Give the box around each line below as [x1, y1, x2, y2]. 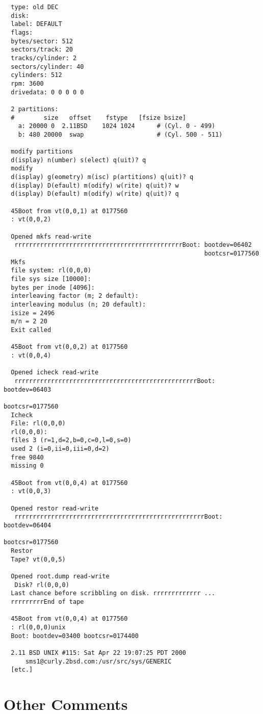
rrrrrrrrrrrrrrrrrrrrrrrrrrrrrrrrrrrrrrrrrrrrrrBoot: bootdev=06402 [14, 241, 252, 249]
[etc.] [11, 666, 33, 674]
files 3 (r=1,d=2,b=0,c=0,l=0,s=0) [11, 437, 131, 444]
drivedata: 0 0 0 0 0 [11, 88, 84, 96]
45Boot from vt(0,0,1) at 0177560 [11, 207, 128, 215]
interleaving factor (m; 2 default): [11, 292, 139, 300]
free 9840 [11, 453, 44, 461]
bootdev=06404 [4, 522, 51, 529]
